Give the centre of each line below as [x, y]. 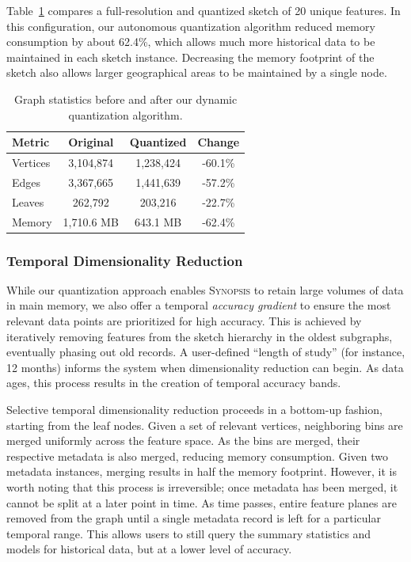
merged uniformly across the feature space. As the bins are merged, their [183, 440]
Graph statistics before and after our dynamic [126, 99]
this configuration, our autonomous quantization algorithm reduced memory [191, 26]
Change [219, 142]
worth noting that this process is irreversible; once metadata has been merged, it [202, 486]
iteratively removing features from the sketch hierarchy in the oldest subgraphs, [200, 336]
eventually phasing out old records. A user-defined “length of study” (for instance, [206, 352]
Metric [31, 142]
